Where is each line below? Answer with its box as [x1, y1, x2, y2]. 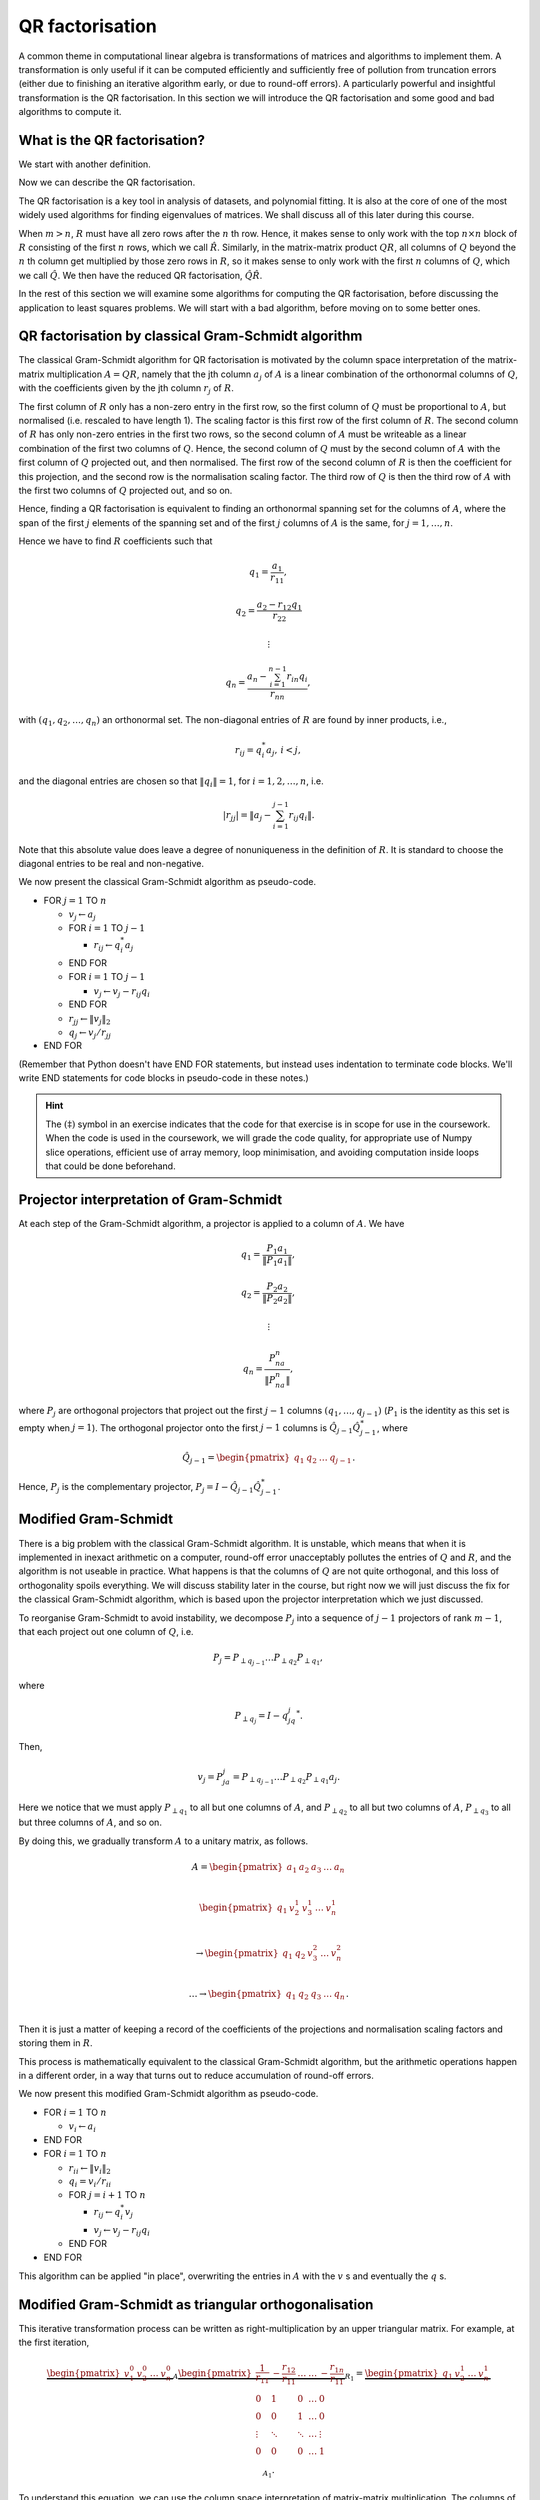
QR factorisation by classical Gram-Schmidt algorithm [18, 328, 363, 345]
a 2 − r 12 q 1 [256, 598, 303, 612]
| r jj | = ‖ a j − [222, 809, 272, 823]
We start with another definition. [18, 158, 152, 170]
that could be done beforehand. [45, 1160, 176, 1172]
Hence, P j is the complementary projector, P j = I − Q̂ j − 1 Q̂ [18, 1481, 262, 1495]
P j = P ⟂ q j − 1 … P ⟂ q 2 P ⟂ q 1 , [212, 1652, 324, 1667]
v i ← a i [68, 2121, 97, 2134]
